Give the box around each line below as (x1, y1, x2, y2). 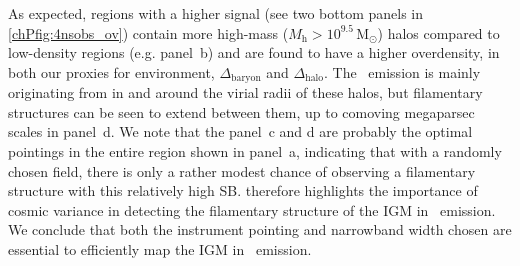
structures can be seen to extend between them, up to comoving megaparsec (8, 101, 475, 122)
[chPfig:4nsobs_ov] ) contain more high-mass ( (8, 22, 289, 43)
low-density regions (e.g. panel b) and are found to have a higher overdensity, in (8, 42, 500, 63)
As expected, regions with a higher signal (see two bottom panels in (8, 3, 423, 23)
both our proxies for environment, (8, 61, 215, 82)
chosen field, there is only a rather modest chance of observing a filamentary (8, 160, 476, 181)
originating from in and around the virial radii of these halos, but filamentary (8, 82, 483, 103)
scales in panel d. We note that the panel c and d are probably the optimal (8, 121, 473, 142)
